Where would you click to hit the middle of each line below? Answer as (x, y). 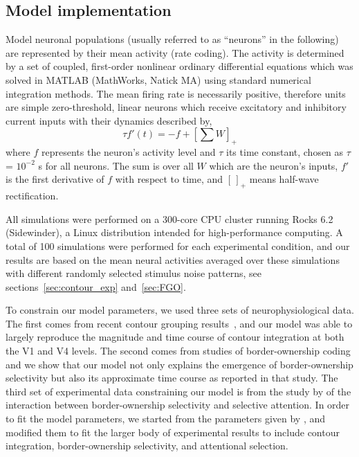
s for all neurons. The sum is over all (116, 165)
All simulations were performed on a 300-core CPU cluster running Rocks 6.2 (169, 218)
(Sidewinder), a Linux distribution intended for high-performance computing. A (174, 232)
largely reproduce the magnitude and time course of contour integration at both (175, 337)
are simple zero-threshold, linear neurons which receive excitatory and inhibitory (176, 107)
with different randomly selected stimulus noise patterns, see (134, 273)
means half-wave (284, 179)
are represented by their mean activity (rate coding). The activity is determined (175, 52)
